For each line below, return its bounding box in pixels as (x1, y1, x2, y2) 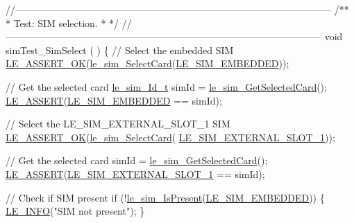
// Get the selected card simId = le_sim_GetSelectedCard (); (6, 153, 268, 168)
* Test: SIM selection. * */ (6, 15, 119, 30)
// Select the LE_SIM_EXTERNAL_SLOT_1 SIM (6, 116, 230, 131)
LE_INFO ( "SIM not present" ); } (6, 204, 145, 218)
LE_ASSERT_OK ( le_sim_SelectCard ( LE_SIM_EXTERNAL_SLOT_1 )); (6, 130, 335, 144)
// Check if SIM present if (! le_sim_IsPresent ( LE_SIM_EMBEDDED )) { (6, 190, 325, 204)
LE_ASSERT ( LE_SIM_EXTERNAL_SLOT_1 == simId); (6, 166, 265, 181)
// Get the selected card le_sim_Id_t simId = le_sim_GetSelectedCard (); (6, 79, 327, 93)
